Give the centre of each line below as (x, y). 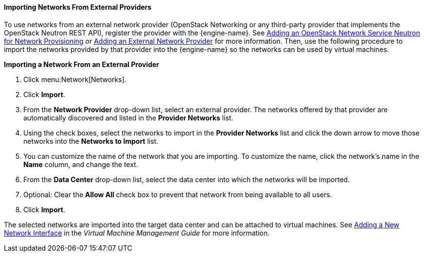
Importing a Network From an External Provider (82, 64)
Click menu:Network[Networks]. (75, 79)
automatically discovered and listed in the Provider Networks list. (128, 118)
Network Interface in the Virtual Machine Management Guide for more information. (137, 233)
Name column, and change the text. (81, 164)
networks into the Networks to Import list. (91, 141)
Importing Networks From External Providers (78, 7)
